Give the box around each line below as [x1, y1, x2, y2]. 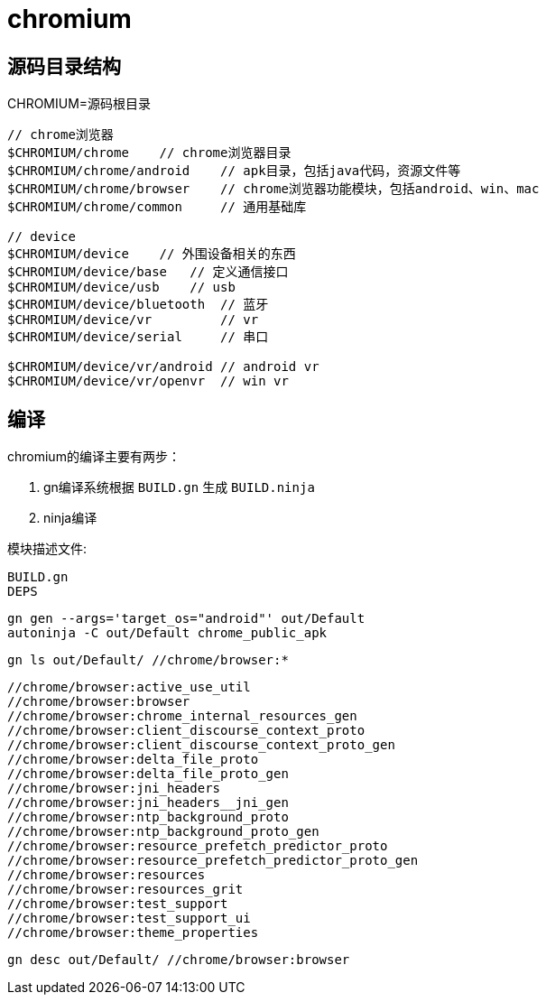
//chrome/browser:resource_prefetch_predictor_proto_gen [7, 853, 419, 868]
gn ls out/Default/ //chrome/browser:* [7, 653, 289, 668]
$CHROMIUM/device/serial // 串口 [7, 329, 269, 345]
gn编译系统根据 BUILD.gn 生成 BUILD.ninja [43, 479, 315, 496]
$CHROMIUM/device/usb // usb [7, 280, 236, 295]
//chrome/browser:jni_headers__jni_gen [7, 795, 289, 811]
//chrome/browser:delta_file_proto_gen [7, 766, 289, 782]
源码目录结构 [7, 54, 121, 78]
